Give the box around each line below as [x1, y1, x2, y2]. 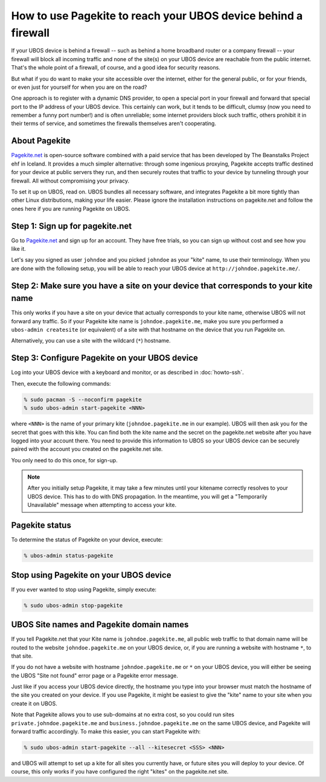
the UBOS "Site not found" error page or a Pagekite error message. [11, 671, 178, 679]
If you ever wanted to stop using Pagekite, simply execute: [11, 586, 157, 593]
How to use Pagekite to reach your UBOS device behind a [11, 9, 303, 22]
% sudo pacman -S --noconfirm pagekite [24, 396, 142, 403]
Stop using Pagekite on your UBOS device [11, 570, 171, 580]
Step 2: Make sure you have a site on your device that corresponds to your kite [11, 280, 313, 291]
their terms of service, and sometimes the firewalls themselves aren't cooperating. [11, 120, 217, 127]
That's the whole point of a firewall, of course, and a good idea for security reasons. [11, 64, 220, 71]
